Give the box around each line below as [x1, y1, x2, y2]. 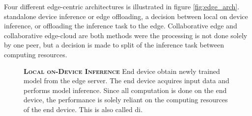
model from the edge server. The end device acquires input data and [24, 75, 229, 86]
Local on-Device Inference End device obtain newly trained [24, 66, 220, 76]
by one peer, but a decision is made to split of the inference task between [4, 40, 224, 50]
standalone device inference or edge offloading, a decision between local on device [4, 11, 248, 21]
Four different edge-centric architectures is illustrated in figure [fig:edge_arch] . [4, 1, 240, 11]
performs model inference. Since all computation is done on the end [24, 85, 227, 95]
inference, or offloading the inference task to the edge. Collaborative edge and [4, 21, 237, 31]
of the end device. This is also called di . [24, 104, 143, 114]
